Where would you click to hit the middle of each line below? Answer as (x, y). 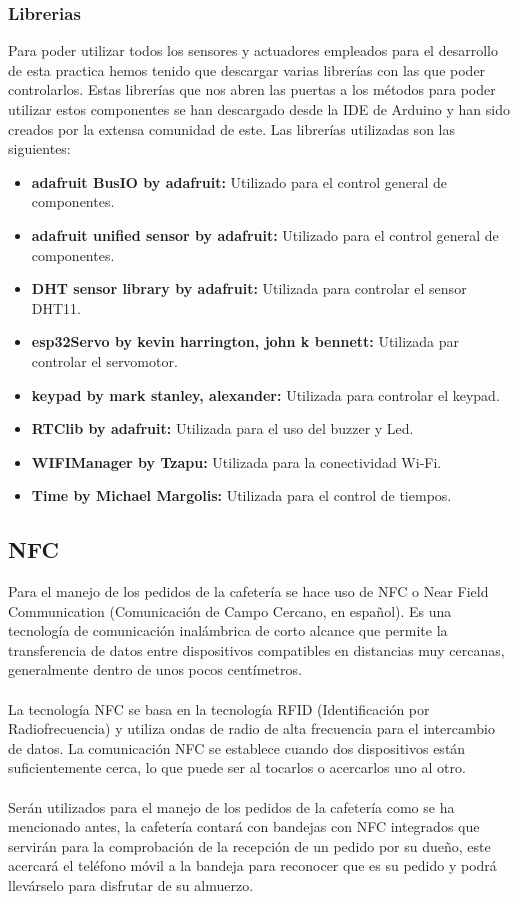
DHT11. (56, 307)
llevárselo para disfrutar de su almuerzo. (131, 885)
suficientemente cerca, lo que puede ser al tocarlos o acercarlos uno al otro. (237, 767)
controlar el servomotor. (104, 360)
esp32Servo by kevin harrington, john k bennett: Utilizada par (245, 341)
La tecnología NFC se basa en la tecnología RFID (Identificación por (219, 708)
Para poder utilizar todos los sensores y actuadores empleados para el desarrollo (253, 50)
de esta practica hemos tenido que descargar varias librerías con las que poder (247, 69)
